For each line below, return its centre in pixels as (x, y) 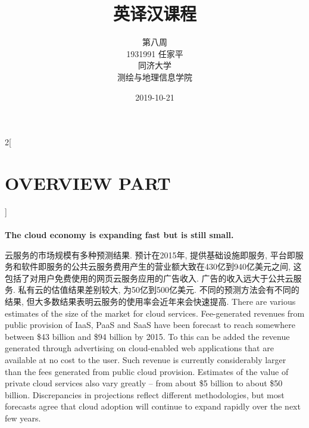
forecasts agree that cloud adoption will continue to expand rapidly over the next (153, 406)
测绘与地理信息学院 (155, 76)
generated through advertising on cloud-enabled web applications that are (139, 348)
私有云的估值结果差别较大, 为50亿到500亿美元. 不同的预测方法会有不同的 (159, 290)
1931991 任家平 (155, 53)
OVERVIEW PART (88, 182)
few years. (23, 418)
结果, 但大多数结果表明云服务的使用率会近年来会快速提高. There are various (150, 301)
